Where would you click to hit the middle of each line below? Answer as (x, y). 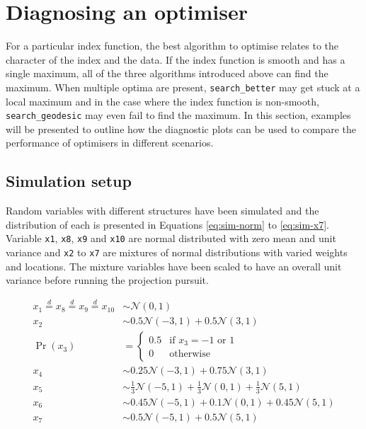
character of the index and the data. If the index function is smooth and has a (176, 59)
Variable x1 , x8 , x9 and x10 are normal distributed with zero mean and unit (171, 238)
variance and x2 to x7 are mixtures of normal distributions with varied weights (177, 252)
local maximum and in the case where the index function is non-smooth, (162, 101)
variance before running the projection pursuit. (107, 280)
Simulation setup (69, 181)
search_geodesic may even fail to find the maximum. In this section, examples (178, 115)
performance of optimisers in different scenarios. (110, 143)
